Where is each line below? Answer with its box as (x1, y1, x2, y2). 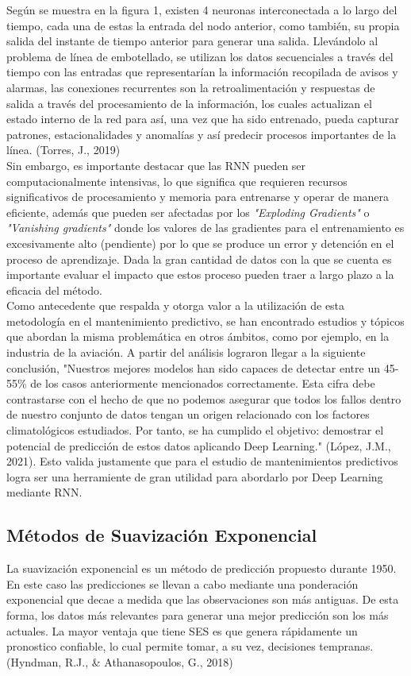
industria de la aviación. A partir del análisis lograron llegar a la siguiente (6, 344, 366, 361)
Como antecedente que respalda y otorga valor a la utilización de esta (6, 297, 345, 314)
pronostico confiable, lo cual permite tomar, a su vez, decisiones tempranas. (6, 638, 374, 655)
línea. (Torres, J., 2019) (6, 141, 121, 158)
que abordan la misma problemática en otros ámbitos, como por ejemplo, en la (6, 328, 390, 345)
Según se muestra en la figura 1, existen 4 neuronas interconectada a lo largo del (6, 2, 398, 17)
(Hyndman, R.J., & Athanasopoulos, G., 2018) (6, 653, 233, 670)
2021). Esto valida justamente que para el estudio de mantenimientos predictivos (6, 453, 398, 469)
